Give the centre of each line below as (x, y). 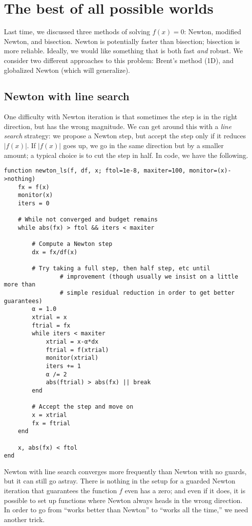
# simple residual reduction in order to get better (147, 293)
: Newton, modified (213, 32)
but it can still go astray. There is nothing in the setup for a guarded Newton (120, 481)
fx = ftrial (51, 423)
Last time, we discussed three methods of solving (77, 32)
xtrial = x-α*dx (72, 342)
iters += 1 (63, 366)
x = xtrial (49, 415)
